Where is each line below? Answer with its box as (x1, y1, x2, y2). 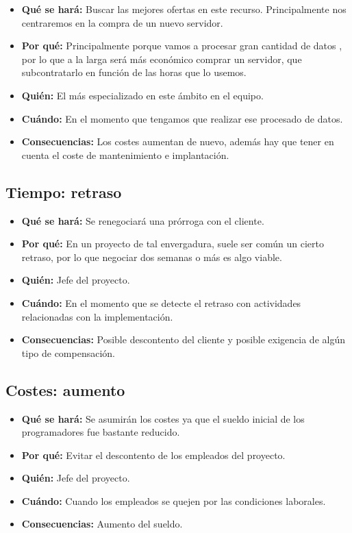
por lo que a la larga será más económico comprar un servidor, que (21, 51, 302, 66)
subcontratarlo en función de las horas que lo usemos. (21, 65, 247, 79)
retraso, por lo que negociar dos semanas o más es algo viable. (21, 249, 282, 264)
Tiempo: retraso (5, 181, 122, 202)
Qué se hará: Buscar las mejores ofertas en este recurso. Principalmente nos (21, 2, 347, 16)
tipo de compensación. (21, 345, 115, 360)
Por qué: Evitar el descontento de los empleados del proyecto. (21, 447, 286, 462)
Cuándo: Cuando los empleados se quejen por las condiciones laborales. (21, 493, 326, 508)
